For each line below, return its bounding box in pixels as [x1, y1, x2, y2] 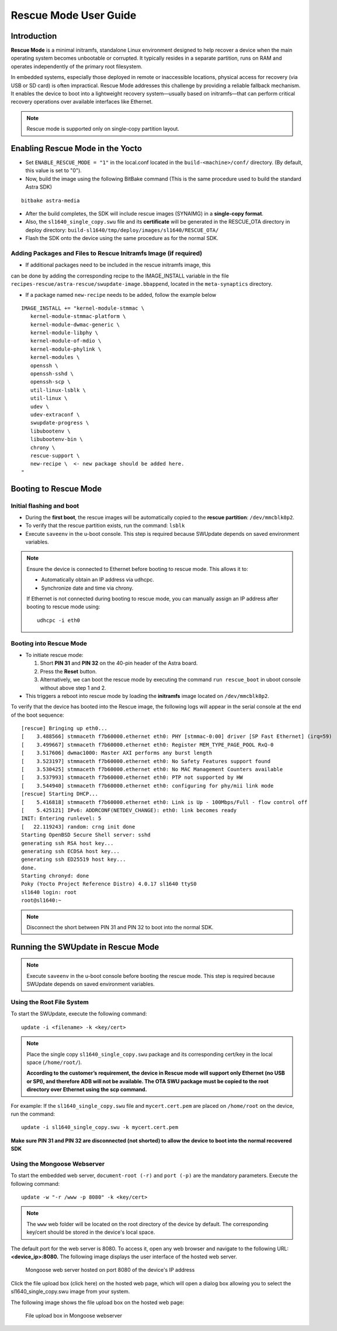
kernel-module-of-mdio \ [30, 337, 102, 344]
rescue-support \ [30, 452, 80, 459]
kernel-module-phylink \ [30, 345, 102, 353]
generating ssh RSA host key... [21, 840, 114, 846]
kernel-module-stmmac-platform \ [30, 313, 126, 320]
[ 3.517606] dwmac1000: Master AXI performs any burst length [21, 750, 213, 757]
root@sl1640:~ [21, 897, 61, 904]
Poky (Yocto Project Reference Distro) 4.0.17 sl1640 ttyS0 [21, 881, 197, 887]
